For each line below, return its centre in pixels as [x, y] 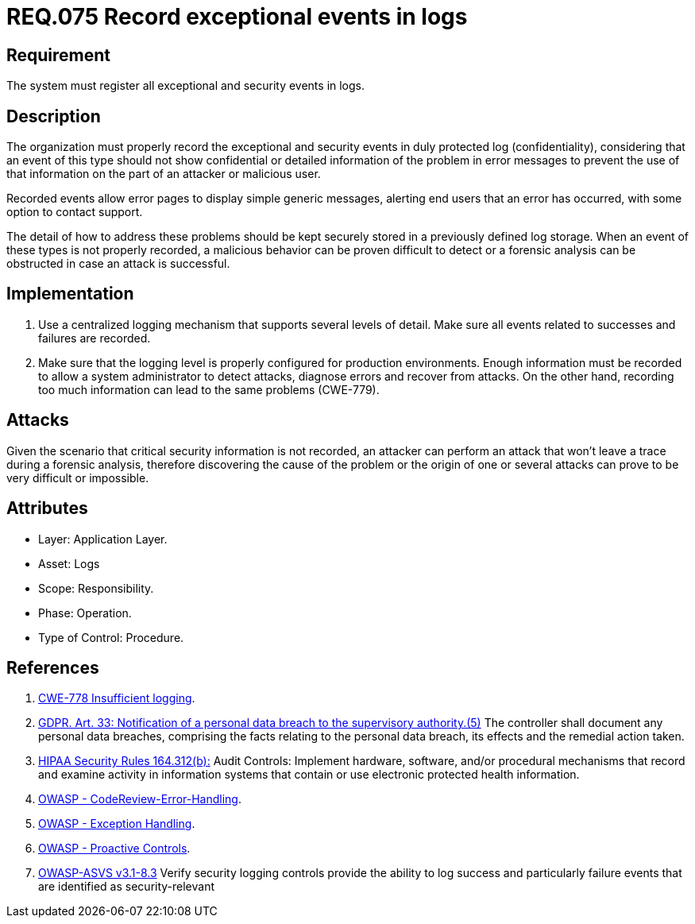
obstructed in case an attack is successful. [118, 264]
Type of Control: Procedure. [111, 637]
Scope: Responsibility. [96, 588]
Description [54, 116]
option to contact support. [75, 212]
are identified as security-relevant [127, 887]
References [53, 667]
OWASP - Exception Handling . [117, 824]
